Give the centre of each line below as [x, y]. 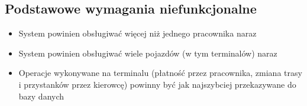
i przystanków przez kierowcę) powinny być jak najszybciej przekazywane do [157, 84]
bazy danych [41, 96]
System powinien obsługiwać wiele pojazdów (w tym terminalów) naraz [148, 53]
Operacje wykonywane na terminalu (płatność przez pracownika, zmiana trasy [160, 73]
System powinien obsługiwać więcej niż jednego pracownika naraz [138, 33]
